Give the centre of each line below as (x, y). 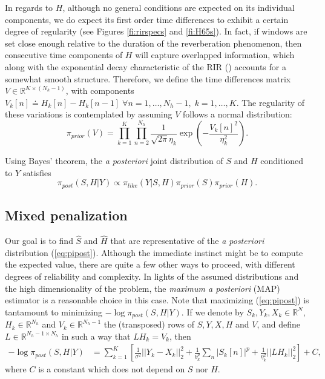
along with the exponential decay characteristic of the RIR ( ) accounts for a (146, 66)
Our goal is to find (39, 241)
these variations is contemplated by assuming (89, 114)
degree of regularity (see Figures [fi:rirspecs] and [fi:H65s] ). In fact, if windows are (156, 31)
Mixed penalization (66, 215)
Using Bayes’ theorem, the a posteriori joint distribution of (114, 161)
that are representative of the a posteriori (187, 241)
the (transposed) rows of (149, 324)
